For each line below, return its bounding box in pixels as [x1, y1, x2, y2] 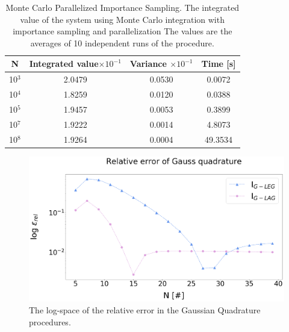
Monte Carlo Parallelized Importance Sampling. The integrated [5, 1, 240, 13]
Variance [129, 57, 167, 70]
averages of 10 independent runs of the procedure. [30, 36, 214, 49]
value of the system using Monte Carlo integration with [20, 13, 225, 25]
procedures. [29, 315, 71, 328]
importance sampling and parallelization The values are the [13, 25, 232, 37]
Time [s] [201, 57, 236, 70]
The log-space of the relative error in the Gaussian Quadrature [29, 304, 261, 316]
